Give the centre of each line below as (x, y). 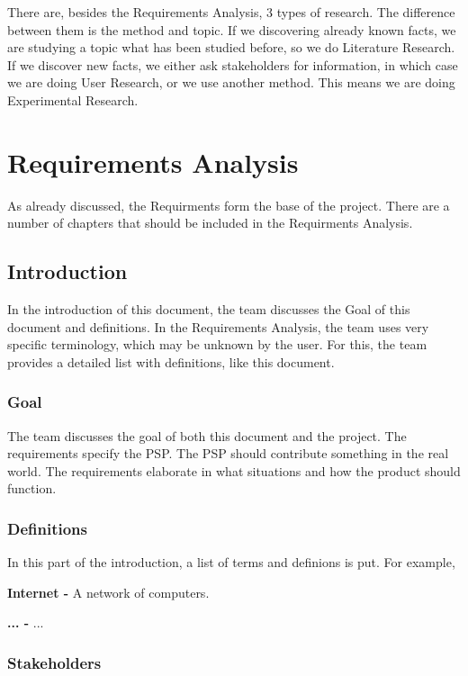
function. (32, 488)
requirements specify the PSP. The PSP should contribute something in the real (228, 453)
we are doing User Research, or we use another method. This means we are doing (231, 82)
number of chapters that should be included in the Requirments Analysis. (210, 223)
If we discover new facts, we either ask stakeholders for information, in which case (233, 64)
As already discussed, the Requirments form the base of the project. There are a (229, 205)
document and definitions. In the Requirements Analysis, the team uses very (218, 326)
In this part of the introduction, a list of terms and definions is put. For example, (231, 562)
